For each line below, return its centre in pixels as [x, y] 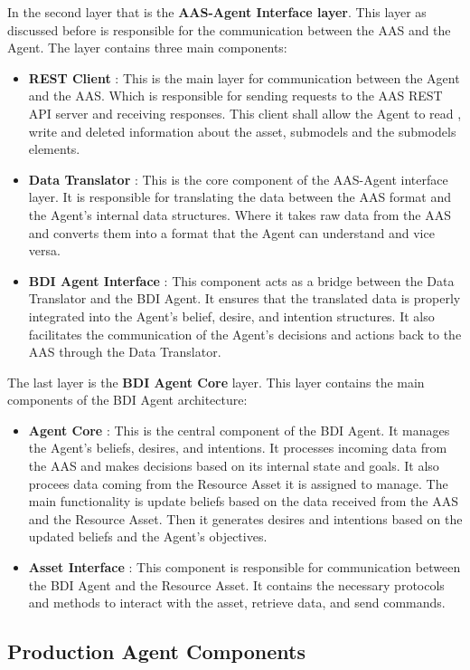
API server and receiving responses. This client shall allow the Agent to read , [245, 113]
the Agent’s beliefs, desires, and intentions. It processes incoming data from [238, 448]
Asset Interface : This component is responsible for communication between [244, 567]
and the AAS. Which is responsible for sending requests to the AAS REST [235, 96]
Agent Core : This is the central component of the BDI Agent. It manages [239, 430]
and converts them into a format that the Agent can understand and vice [231, 232]
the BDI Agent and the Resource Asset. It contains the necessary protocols [236, 584]
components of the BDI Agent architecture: [127, 400]
